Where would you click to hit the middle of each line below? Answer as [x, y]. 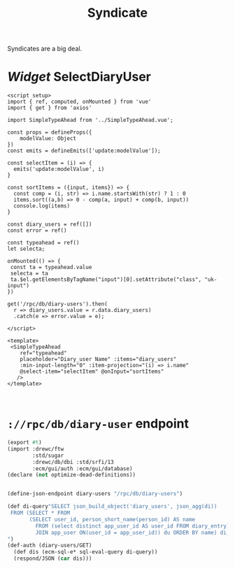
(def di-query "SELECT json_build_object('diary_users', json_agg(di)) [112, 507]
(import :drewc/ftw [36, 449]
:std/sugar [48, 455]
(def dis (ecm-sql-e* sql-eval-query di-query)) [86, 552]
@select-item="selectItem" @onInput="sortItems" [92, 372]
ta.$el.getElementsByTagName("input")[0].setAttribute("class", [106, 280]
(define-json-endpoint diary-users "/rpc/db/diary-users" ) [95, 494]
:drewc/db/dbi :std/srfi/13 [73, 462]
